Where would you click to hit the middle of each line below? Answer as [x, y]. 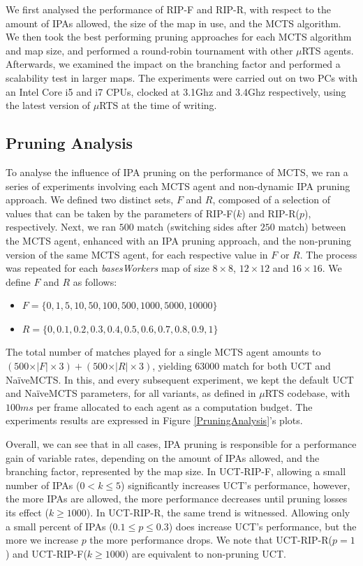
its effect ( [27, 513]
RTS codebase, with [308, 393]
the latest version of [48, 105]
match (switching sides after [197, 227]
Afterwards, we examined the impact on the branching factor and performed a [173, 64]
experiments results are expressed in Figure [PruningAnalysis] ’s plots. [154, 420]
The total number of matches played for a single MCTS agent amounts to [163, 352]
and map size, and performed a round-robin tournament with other [149, 50]
